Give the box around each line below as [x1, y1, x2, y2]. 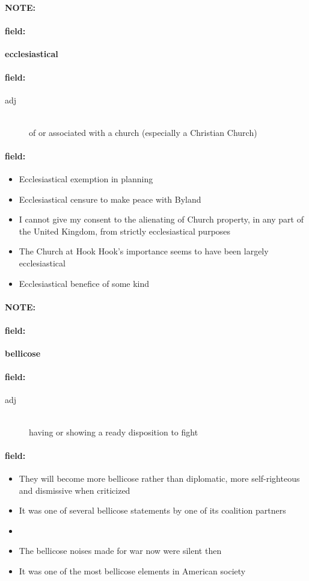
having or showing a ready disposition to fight [29, 425, 198, 438]
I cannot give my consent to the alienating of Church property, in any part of [19, 213, 304, 226]
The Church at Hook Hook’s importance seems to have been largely [19, 245, 269, 257]
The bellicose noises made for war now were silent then [19, 544, 222, 557]
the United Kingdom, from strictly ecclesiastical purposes [19, 224, 231, 237]
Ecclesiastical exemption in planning [19, 172, 153, 185]
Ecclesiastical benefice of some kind [19, 277, 150, 289]
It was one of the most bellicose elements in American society [19, 565, 246, 577]
